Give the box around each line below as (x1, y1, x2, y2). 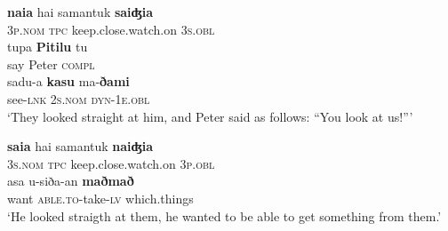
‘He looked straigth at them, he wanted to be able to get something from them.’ (7, 206, 442, 225)
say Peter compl (7, 54, 95, 73)
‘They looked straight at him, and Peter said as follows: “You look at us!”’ (7, 107, 413, 125)
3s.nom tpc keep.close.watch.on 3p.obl (7, 154, 215, 172)
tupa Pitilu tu (7, 37, 88, 56)
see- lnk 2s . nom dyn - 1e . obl (7, 89, 150, 108)
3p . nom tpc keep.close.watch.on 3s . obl (7, 20, 215, 38)
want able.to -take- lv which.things (7, 188, 194, 207)
